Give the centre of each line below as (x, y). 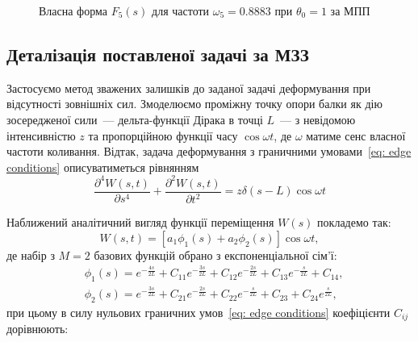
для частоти (181, 10)
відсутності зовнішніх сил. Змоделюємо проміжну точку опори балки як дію (194, 104)
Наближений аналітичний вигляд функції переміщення (140, 222)
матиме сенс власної (356, 135)
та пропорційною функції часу (163, 135)
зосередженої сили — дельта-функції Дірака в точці (135, 119)
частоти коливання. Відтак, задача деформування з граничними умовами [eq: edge (209, 151)
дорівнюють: (38, 329)
